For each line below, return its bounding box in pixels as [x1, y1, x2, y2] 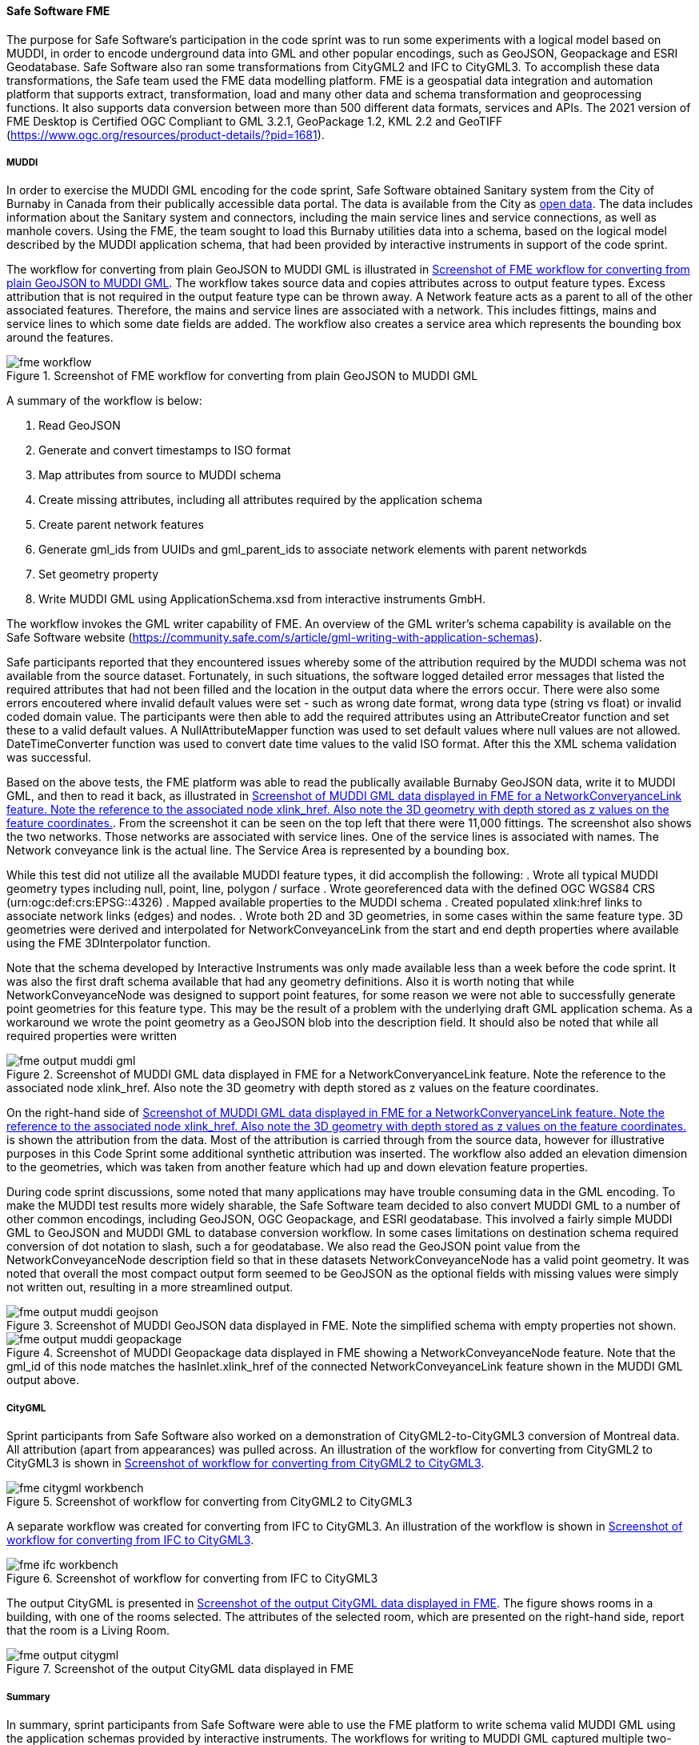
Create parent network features [38, 518, 204, 532]
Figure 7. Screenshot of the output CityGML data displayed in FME [6, 1662, 354, 1676]
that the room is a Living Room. [6, 1623, 170, 1638]
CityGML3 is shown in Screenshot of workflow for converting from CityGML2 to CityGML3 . [6, 1456, 485, 1471]
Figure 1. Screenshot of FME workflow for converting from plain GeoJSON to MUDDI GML [6, 369, 478, 383]
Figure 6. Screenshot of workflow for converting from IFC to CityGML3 [6, 1571, 378, 1586]
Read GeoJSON [38, 418, 121, 433]
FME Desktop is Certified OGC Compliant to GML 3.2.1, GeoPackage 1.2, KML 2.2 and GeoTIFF [6, 114, 503, 128]
